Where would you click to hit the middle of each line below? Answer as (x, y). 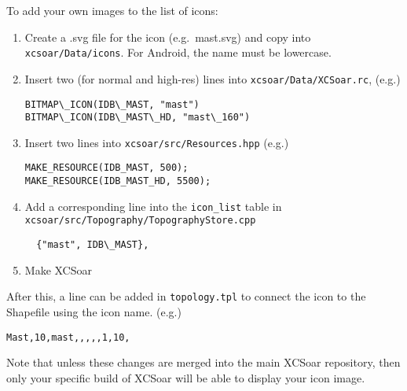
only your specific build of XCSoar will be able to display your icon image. (186, 377)
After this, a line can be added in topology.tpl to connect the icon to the (186, 296)
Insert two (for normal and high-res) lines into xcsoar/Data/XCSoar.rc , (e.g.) (213, 78)
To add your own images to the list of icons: (112, 10)
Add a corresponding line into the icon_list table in (153, 206)
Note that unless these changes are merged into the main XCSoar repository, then (203, 362)
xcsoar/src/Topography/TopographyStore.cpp (140, 221)
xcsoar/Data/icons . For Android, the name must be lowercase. (178, 52)
